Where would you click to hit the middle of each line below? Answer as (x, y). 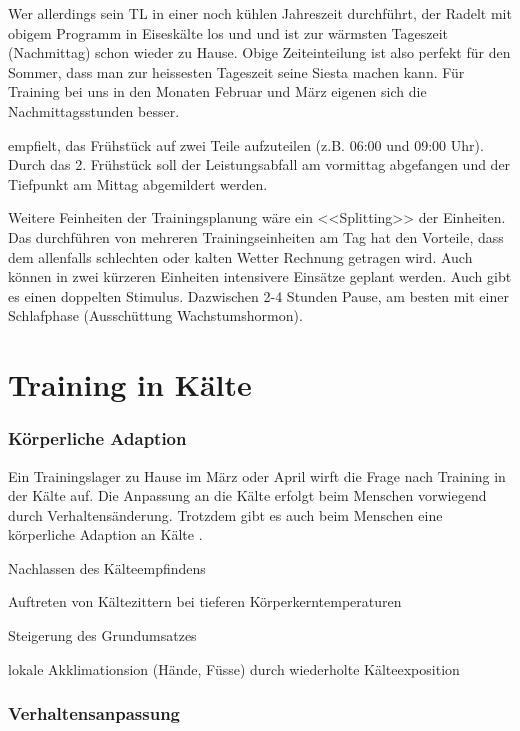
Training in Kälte (130, 384)
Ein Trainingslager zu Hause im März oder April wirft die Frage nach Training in (257, 475)
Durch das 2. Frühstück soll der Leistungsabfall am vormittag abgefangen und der (259, 164)
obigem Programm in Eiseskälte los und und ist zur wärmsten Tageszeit (228, 32)
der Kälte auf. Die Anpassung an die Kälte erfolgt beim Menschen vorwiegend (247, 495)
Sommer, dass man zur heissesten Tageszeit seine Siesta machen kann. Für (236, 71)
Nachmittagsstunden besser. (94, 110)
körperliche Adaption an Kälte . (105, 534)
